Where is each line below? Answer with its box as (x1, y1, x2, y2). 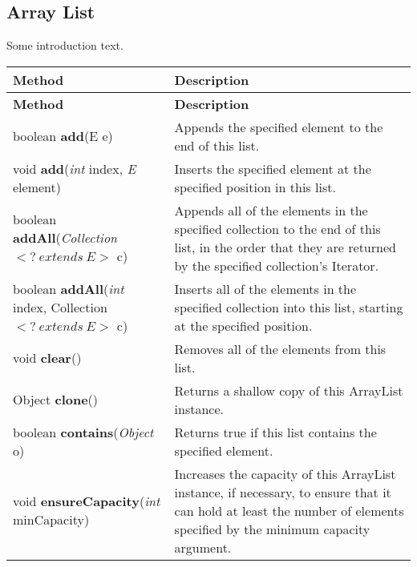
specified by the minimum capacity (174, 519, 370, 538)
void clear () (13, 348, 82, 368)
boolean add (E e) (13, 127, 113, 146)
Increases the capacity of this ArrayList (174, 464, 396, 483)
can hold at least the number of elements (174, 501, 404, 520)
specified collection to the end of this (174, 219, 381, 238)
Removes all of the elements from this (174, 339, 387, 358)
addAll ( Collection (13, 228, 118, 247)
